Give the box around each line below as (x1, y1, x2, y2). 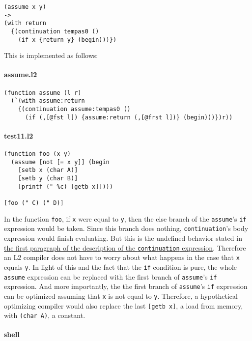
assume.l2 (4, 69, 37, 80)
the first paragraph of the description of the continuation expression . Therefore (4, 242, 246, 253)
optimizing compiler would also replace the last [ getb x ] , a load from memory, (4, 300, 243, 311)
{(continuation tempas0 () (11, 28, 99, 35)
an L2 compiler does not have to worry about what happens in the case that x (4, 252, 240, 262)
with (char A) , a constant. (4, 310, 85, 320)
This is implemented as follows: (4, 50, 98, 60)
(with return (4, 20, 46, 27)
